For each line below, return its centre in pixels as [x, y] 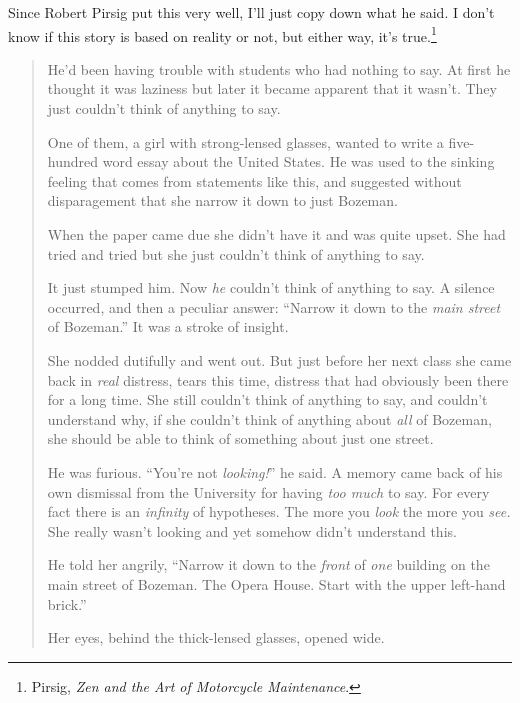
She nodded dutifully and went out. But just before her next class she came [279, 359]
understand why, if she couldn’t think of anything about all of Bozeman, [269, 418]
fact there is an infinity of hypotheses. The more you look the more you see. [279, 511]
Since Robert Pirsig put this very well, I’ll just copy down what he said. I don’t [251, 12]
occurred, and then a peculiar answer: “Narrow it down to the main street [274, 306]
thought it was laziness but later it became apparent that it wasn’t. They [272, 88]
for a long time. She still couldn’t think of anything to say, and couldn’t [267, 399]
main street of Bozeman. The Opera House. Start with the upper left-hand [276, 583]
